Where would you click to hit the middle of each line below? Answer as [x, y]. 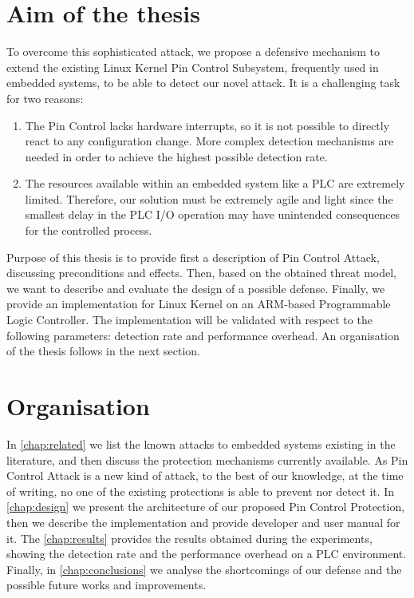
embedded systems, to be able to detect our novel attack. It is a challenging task [203, 83]
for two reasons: [45, 98]
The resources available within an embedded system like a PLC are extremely [215, 183]
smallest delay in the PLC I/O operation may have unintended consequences [213, 214]
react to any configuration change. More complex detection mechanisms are [209, 141]
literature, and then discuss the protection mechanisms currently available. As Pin [207, 459]
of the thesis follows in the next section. [103, 351]
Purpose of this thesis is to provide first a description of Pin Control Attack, [193, 257]
